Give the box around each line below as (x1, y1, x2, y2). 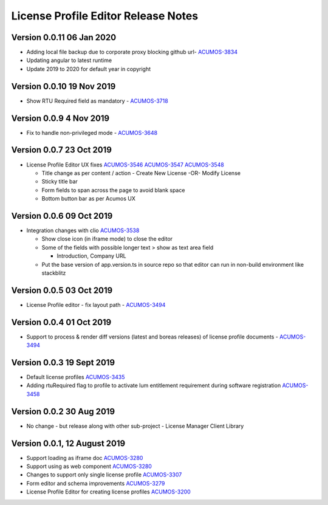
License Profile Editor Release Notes (11, 9, 199, 22)
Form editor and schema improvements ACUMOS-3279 (26, 479, 165, 487)
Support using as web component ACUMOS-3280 (26, 462, 152, 470)
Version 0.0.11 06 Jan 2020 (11, 32, 117, 43)
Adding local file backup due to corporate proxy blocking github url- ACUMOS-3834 (26, 49, 238, 56)
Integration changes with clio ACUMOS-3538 (26, 227, 140, 234)
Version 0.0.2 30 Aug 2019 (11, 406, 115, 416)
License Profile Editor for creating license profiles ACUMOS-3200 (26, 488, 191, 495)
